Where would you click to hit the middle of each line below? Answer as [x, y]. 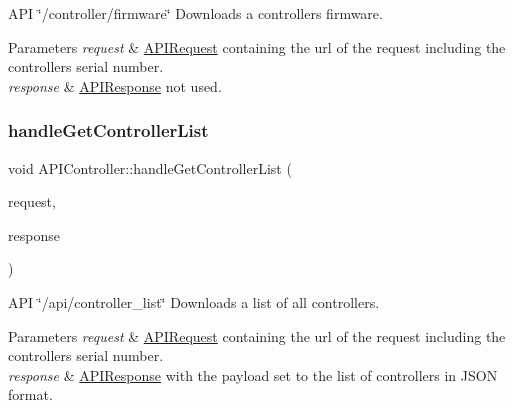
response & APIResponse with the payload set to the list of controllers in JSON [253, 374]
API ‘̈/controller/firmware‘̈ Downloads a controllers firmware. [195, 13]
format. [30, 394]
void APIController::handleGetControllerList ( [150, 167]
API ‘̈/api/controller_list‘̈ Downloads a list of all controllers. [194, 301]
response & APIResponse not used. [115, 85]
